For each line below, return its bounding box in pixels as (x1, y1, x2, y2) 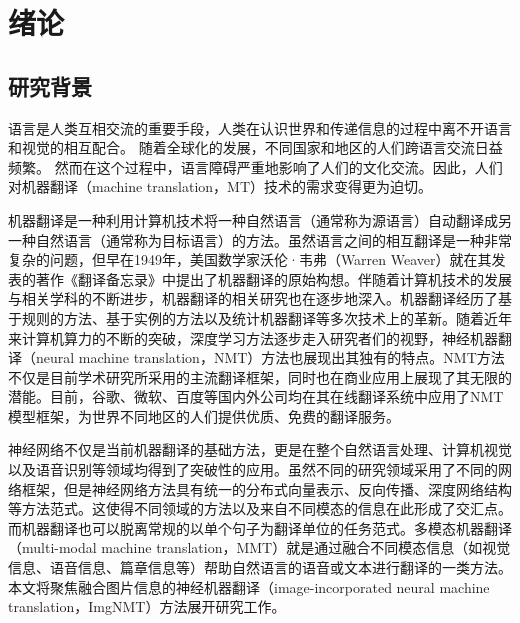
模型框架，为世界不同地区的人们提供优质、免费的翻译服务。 (8, 405, 400, 426)
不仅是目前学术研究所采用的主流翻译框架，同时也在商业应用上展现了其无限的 (8, 366, 512, 387)
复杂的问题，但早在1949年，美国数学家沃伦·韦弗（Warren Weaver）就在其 (8, 249, 492, 270)
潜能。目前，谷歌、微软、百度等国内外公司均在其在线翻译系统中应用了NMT (8, 386, 504, 407)
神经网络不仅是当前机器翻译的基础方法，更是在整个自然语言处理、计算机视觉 (8, 439, 512, 460)
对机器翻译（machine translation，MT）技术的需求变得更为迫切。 (8, 176, 433, 197)
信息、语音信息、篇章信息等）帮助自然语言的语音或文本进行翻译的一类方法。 (8, 557, 512, 578)
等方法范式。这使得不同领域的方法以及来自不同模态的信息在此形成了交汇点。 (8, 498, 512, 519)
